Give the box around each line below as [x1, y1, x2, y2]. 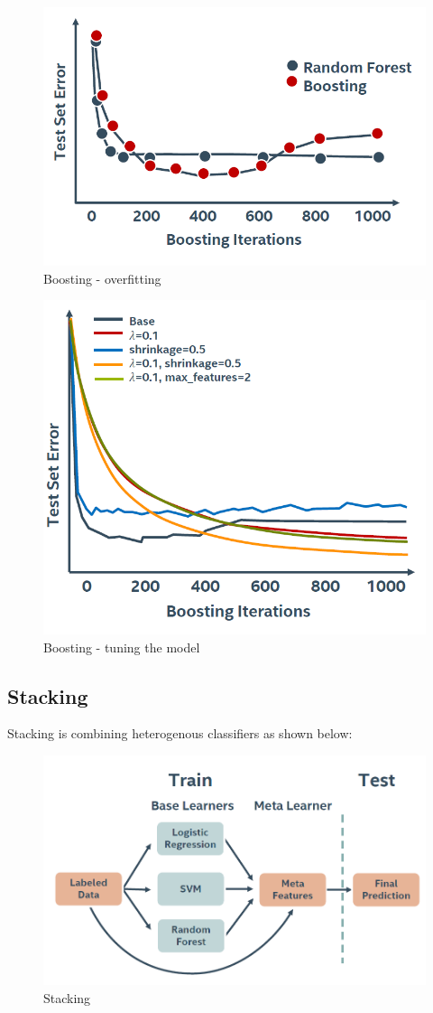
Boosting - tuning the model [43, 637, 200, 656]
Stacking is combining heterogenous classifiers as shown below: [7, 724, 353, 743]
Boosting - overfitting [43, 268, 161, 287]
